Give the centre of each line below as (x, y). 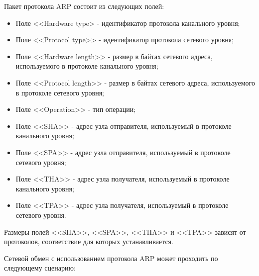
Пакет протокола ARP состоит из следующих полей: (84, 6)
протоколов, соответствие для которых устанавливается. (89, 241)
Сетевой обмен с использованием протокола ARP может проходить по (111, 258)
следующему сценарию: (40, 268)
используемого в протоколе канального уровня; (87, 66)
